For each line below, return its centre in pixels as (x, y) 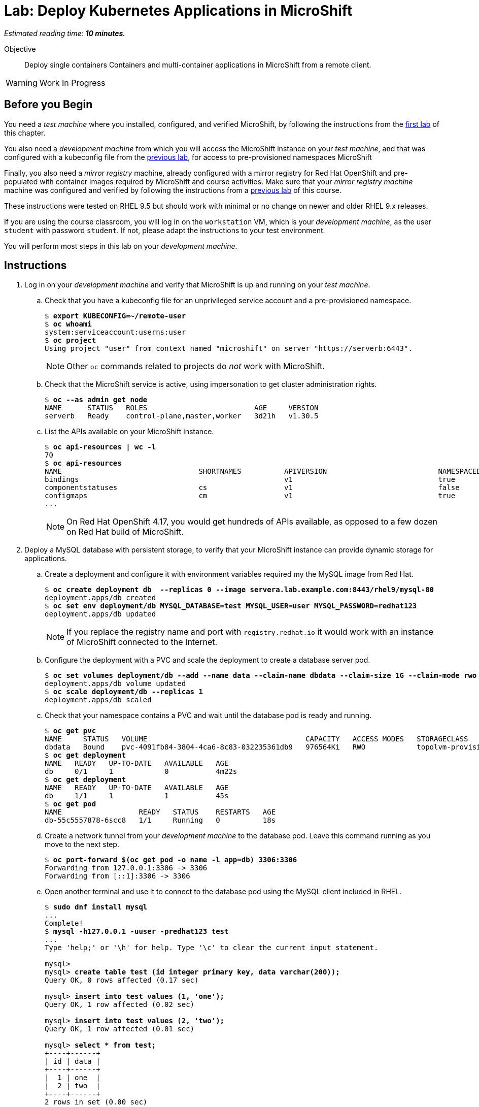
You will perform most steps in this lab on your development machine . (121, 246)
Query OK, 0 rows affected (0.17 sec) (122, 980)
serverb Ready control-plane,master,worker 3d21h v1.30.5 (182, 416)
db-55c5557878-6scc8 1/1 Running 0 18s (160, 820)
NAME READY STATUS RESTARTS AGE (160, 812)
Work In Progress (72, 83)
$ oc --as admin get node (96, 400)
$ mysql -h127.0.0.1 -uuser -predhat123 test (137, 932)
